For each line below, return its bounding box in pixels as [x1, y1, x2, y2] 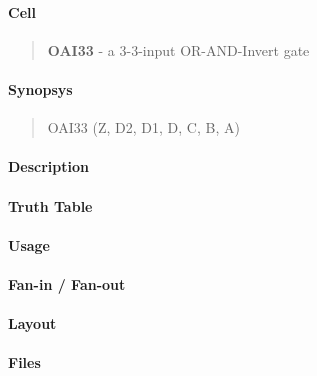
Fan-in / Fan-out [8, 273, 126, 294]
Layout [8, 313, 57, 334]
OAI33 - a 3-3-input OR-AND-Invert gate [47, 39, 310, 60]
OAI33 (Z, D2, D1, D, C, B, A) [47, 117, 240, 138]
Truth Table [8, 195, 93, 216]
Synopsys [8, 78, 73, 99]
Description [8, 156, 90, 177]
